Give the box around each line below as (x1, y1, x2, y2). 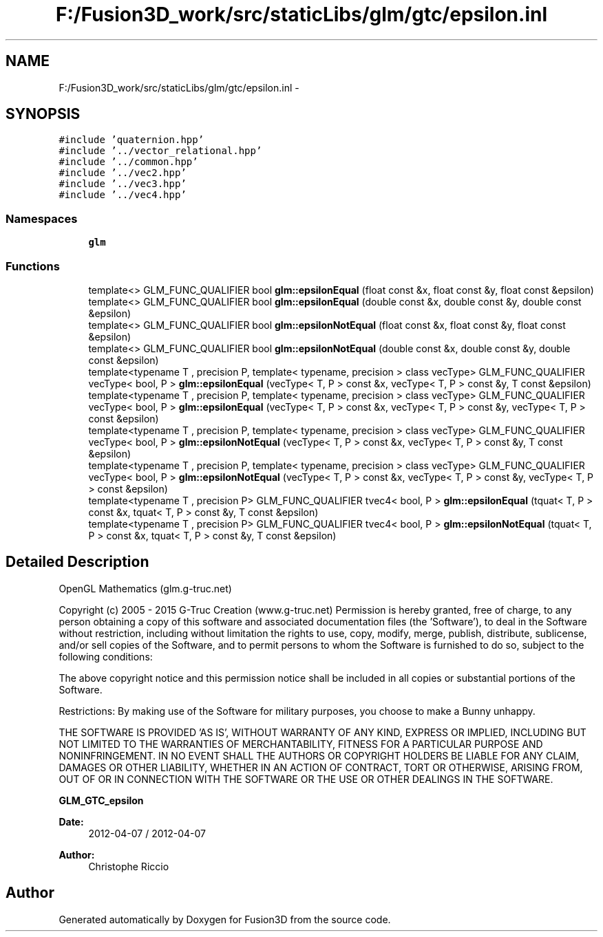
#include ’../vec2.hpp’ (59, 167, 187, 179)
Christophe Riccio (88, 860, 169, 872)
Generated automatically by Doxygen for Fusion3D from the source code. (59, 913, 391, 925)
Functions (6, 259, 60, 273)
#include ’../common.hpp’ (59, 156, 198, 168)
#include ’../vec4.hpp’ (59, 189, 187, 201)
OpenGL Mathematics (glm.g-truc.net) (59, 582, 232, 594)
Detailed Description (6, 553, 149, 571)
